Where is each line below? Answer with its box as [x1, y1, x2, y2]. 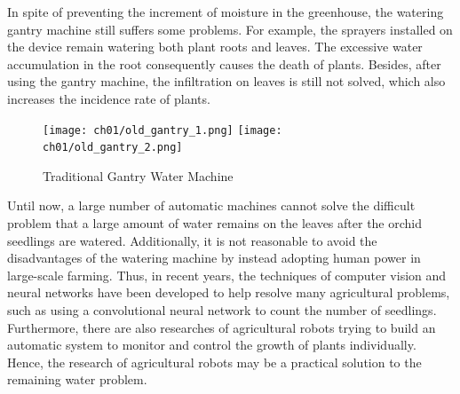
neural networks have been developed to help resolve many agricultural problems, [7, 283, 450, 302]
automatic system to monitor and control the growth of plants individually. [7, 335, 416, 354]
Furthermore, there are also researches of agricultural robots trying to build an [7, 318, 436, 336]
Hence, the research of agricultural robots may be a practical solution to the [7, 352, 422, 371]
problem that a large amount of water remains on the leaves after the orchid [7, 214, 423, 232]
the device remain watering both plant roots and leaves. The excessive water [7, 37, 423, 56]
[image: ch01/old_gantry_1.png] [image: [43, 123, 282, 137]
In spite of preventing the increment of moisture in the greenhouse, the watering [7, 3, 444, 20]
